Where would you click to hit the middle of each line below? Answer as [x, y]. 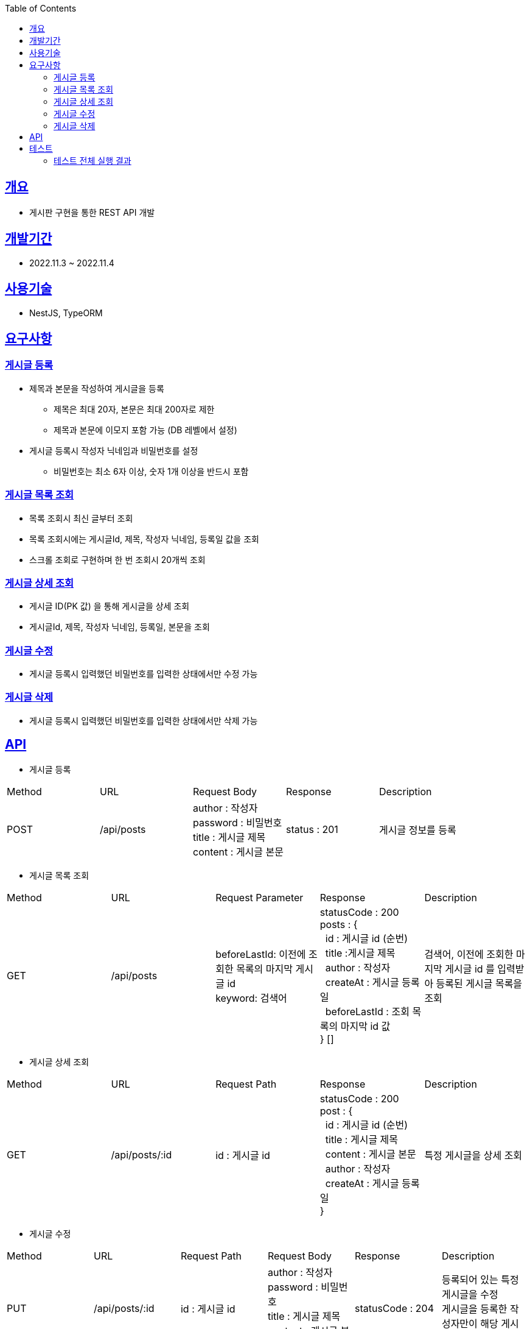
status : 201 [312, 829]
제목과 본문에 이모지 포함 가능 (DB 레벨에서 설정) [145, 430]
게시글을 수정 [470, 1294]
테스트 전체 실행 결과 [92, 161]
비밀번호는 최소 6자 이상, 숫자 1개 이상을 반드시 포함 [151, 471]
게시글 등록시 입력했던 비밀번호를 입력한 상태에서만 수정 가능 [144, 674]
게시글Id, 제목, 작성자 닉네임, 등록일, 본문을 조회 [120, 627]
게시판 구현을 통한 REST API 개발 [92, 212]
